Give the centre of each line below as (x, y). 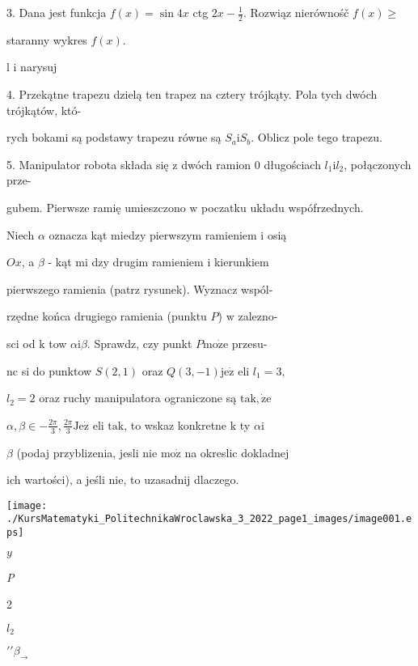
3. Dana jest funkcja (57, 12)
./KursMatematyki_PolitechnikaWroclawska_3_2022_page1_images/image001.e (209, 519)
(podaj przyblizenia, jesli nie (87, 452)
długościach (292, 164)
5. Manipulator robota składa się (88, 164)
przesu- (249, 343)
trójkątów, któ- (44, 110)
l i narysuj (32, 67)
